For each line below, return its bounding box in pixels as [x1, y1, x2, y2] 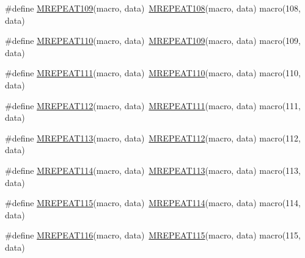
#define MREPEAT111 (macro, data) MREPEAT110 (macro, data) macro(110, [5, 66, 301, 79]
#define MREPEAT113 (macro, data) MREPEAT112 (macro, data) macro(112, [5, 131, 301, 144]
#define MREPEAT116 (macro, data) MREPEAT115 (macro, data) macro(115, [5, 229, 301, 242]
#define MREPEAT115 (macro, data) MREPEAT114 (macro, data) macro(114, [5, 196, 301, 209]
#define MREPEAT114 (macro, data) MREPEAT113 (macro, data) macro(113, [5, 163, 301, 176]
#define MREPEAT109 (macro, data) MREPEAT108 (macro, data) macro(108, [5, 2, 301, 14]
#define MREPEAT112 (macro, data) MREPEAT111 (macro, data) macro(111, [5, 99, 301, 112]
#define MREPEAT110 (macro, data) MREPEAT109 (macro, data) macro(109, [5, 34, 301, 47]
